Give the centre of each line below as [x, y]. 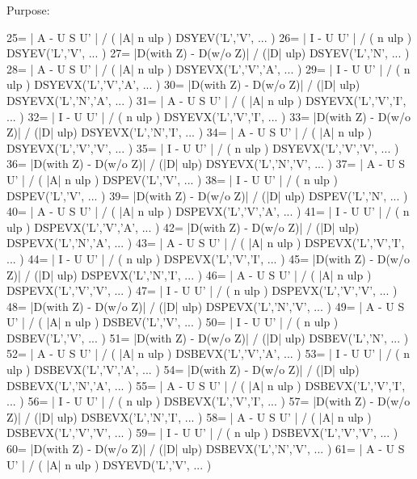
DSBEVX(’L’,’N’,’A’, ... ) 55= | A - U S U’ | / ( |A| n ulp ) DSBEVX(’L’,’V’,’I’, [206, 385]
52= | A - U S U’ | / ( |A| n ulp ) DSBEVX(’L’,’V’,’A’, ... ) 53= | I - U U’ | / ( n [208, 353]
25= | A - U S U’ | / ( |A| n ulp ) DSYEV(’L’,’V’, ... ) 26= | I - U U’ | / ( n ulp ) [209, 37]
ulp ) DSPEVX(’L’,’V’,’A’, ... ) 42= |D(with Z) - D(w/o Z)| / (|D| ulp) [183, 227]
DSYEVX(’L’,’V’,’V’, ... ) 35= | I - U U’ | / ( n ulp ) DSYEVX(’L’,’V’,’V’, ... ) [203, 147]
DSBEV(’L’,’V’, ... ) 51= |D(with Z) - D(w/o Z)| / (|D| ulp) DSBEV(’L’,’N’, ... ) [208, 337]
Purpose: [28, 10]
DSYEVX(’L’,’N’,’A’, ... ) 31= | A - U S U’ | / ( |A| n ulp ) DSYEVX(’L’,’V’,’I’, [206, 100]
